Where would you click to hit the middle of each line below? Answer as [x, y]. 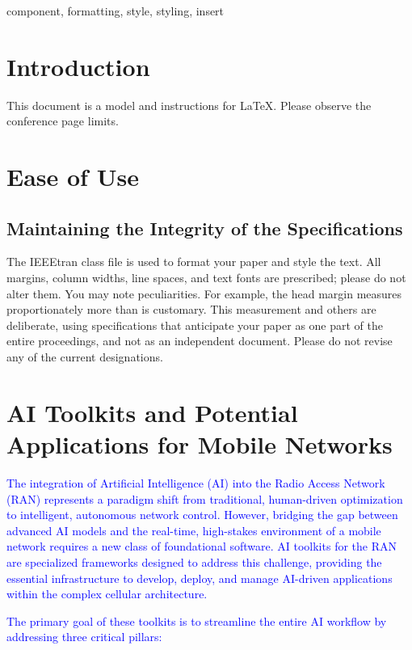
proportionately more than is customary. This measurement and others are [191, 309]
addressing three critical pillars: [84, 637]
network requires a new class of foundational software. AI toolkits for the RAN [202, 546]
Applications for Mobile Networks [200, 444]
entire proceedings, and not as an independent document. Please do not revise [200, 341]
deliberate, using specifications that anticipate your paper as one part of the [195, 325]
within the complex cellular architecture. [107, 594]
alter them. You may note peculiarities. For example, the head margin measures [204, 293]
